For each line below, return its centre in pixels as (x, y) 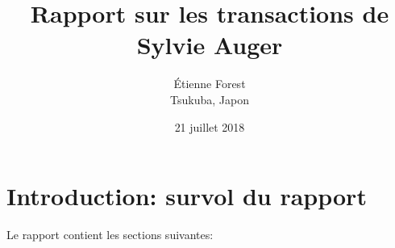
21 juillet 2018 (210, 126)
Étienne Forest (210, 84)
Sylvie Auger (210, 45)
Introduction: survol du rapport (187, 196)
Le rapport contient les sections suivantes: (110, 235)
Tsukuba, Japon (210, 99)
